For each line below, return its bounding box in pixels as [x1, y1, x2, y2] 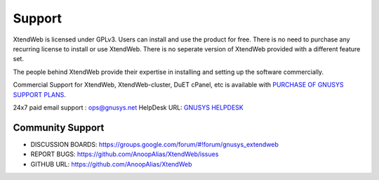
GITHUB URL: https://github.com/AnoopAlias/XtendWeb [30, 160, 192, 168]
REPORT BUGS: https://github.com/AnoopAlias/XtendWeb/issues [30, 150, 219, 158]
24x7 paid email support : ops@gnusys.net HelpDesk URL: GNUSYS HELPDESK [13, 103, 244, 112]
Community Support [13, 122, 105, 134]
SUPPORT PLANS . [13, 90, 67, 98]
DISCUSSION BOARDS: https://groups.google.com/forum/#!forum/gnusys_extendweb [30, 140, 279, 148]
